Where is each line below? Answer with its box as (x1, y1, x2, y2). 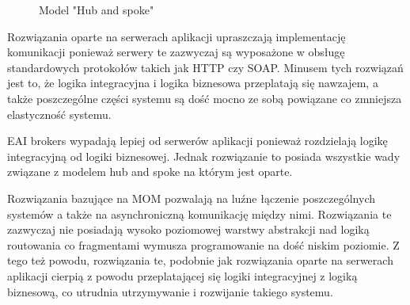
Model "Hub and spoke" (39, 2, 154, 17)
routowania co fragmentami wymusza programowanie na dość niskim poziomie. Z (7, 236, 400, 253)
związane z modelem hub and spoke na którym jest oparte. (7, 163, 293, 180)
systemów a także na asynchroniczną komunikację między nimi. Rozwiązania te (7, 205, 392, 222)
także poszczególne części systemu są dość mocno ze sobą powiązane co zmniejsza (7, 90, 402, 106)
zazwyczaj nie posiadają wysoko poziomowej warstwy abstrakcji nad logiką (7, 221, 370, 238)
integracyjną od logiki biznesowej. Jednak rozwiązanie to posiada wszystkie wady (7, 147, 401, 164)
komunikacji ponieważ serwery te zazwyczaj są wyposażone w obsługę (7, 44, 345, 60)
